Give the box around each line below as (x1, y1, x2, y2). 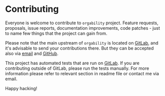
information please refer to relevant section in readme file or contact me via (5, 70, 160, 76)
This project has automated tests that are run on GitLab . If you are (5, 60, 140, 66)
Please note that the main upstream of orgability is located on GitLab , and (5, 40, 159, 46)
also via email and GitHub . (5, 50, 58, 56)
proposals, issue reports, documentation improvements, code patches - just (5, 25, 160, 31)
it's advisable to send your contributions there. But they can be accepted (5, 45, 154, 51)
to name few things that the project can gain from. (5, 30, 108, 36)
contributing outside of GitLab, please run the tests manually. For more (5, 65, 150, 71)
